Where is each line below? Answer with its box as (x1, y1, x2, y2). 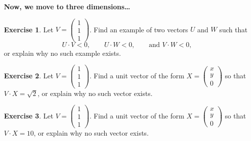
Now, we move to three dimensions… (4, 1, 131, 11)
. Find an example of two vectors (90, 24, 188, 34)
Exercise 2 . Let (4, 70, 53, 80)
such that (219, 24, 248, 34)
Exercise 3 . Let (4, 110, 53, 120)
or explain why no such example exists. (4, 47, 121, 58)
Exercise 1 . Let (4, 24, 53, 34)
